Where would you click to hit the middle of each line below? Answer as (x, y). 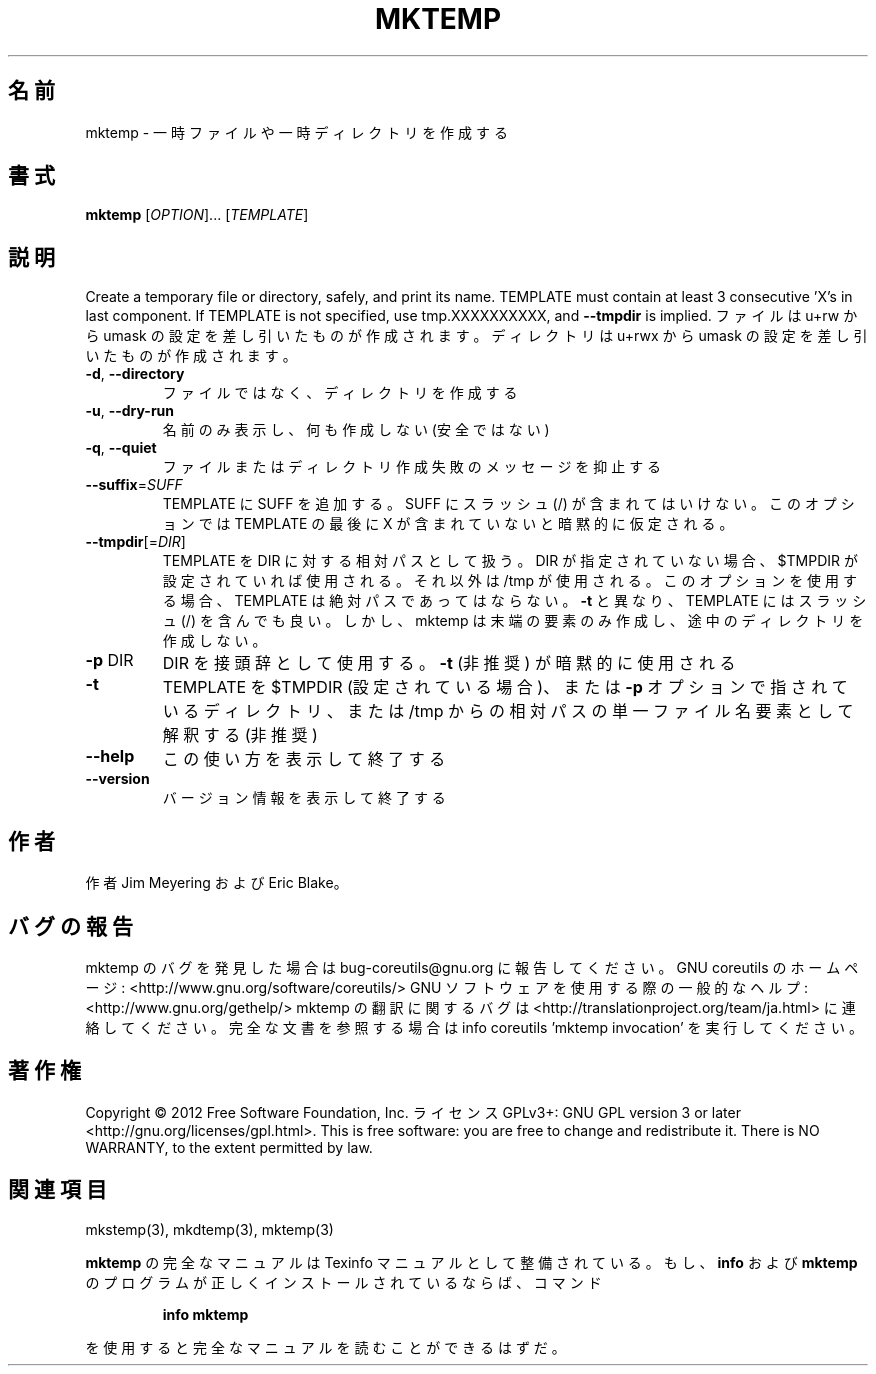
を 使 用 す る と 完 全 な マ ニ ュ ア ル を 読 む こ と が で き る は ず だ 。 (325, 1347)
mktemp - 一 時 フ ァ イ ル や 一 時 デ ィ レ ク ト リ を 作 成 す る (296, 132)
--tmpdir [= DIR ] (135, 542)
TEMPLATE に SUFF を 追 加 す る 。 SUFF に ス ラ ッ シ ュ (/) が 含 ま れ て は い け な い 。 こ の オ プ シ (508, 504)
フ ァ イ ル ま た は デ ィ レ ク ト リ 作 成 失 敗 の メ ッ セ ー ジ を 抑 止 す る (412, 467)
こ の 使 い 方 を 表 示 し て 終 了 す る (304, 759)
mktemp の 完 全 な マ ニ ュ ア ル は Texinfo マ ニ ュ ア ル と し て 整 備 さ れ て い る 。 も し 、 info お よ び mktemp (471, 1262)
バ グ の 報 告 (70, 926)
